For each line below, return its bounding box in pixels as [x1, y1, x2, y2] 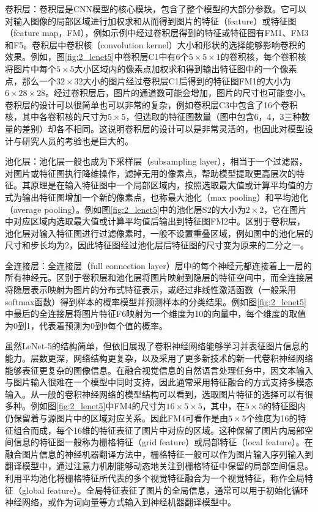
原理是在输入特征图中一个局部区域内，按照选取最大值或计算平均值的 [30, 179, 305, 191]
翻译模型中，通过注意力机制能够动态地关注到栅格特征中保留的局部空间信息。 [5, 459, 313, 472]
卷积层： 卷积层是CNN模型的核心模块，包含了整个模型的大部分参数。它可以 [5, 2, 307, 15]
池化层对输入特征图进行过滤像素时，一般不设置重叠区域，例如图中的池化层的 [5, 226, 313, 239]
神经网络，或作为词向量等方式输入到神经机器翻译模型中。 [5, 495, 236, 508]
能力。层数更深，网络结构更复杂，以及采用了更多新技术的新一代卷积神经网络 [5, 352, 313, 365]
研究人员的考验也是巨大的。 [21, 134, 133, 147]
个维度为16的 [246, 412, 298, 424]
